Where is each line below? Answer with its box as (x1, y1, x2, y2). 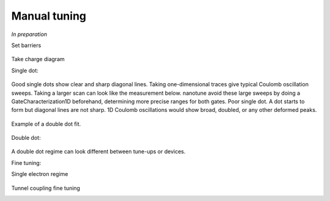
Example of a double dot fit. (11, 120, 81, 128)
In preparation (11, 31, 48, 38)
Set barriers (11, 42, 42, 49)
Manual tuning (11, 9, 87, 23)
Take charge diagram (11, 56, 65, 63)
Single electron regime (11, 170, 68, 178)
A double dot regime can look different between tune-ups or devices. (11, 148, 186, 155)
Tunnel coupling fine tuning (11, 184, 81, 192)
